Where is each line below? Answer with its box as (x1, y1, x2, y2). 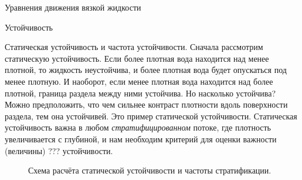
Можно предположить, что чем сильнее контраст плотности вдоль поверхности (5, 98, 288, 111)
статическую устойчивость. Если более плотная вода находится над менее (5, 52, 269, 64)
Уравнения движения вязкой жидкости (5, 1, 141, 13)
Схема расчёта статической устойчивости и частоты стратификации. (28, 164, 272, 176)
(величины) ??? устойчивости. (5, 144, 113, 156)
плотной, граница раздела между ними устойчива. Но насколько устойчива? (5, 86, 276, 99)
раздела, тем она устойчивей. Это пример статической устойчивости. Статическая (5, 109, 297, 122)
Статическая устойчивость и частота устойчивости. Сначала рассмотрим (5, 41, 263, 53)
